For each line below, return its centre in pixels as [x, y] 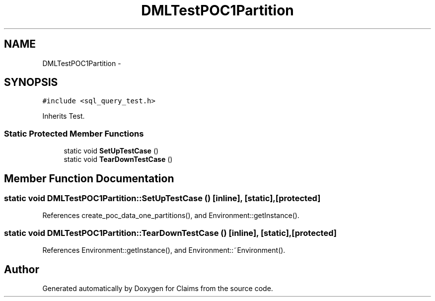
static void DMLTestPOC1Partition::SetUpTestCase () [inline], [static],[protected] [162, 198]
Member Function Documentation [89, 178]
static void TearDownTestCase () [118, 159]
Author [22, 269]
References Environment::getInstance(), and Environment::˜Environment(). [164, 250]
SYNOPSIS [31, 82]
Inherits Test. [64, 116]
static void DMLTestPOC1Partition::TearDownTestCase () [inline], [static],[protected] [170, 233]
